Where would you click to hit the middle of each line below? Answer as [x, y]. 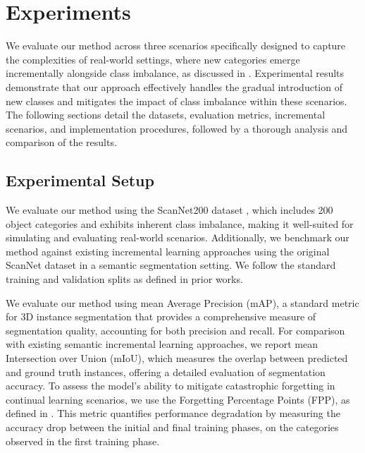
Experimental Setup [80, 180]
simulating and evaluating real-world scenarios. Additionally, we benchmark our [178, 237]
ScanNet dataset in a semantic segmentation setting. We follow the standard [171, 265]
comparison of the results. [61, 142]
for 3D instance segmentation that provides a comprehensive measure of [161, 316]
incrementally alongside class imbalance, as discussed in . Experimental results [175, 73]
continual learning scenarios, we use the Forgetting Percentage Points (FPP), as [178, 399]
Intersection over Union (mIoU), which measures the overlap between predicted [177, 358]
